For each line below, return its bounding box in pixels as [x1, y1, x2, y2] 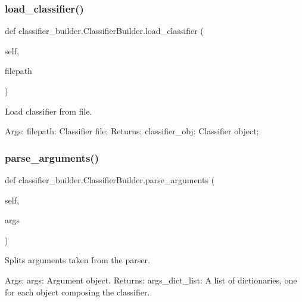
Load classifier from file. [5, 104, 92, 117]
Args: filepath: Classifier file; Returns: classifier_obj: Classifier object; [5, 125, 259, 137]
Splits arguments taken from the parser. [5, 254, 150, 266]
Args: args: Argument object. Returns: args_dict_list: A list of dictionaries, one [5, 273, 297, 286]
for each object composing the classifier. [5, 285, 150, 298]
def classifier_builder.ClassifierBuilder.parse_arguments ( [5, 174, 215, 186]
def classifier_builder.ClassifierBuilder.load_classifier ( [5, 24, 204, 37]
